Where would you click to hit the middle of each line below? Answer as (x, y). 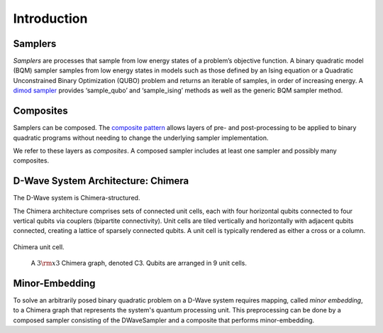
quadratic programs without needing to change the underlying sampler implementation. (141, 138)
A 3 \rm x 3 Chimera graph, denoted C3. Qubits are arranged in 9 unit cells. (139, 263)
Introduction (50, 18)
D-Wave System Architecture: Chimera (101, 181)
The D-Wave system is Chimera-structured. (77, 198)
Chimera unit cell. (39, 247)
